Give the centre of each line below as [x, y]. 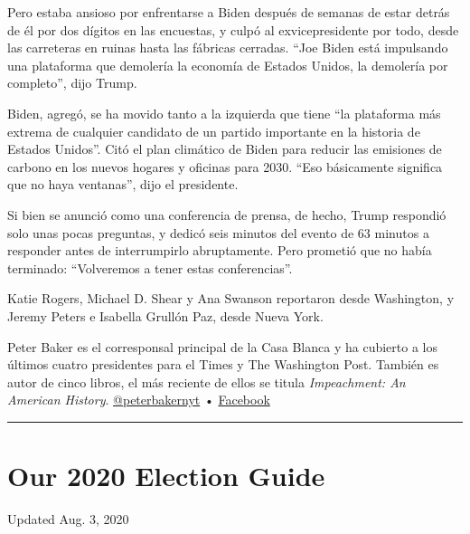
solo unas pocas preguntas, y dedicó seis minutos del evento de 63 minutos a [218, 232]
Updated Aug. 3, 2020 [68, 519]
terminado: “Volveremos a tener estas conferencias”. [150, 267]
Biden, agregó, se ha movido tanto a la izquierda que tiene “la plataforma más [224, 113]
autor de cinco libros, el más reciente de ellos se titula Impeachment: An [207, 381]
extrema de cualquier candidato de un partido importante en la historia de [214, 131]
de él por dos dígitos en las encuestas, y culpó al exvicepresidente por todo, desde [233, 29]
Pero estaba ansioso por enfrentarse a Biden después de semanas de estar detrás [229, 12]
